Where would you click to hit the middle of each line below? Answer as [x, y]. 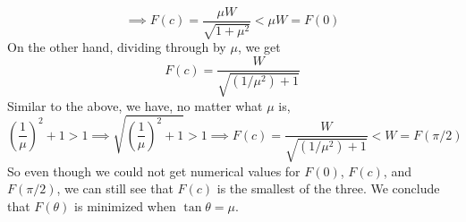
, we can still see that [115, 188]
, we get [259, 47]
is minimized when [125, 205]
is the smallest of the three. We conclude [328, 188]
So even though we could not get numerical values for [154, 171]
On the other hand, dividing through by [117, 47]
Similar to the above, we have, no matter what [135, 105]
